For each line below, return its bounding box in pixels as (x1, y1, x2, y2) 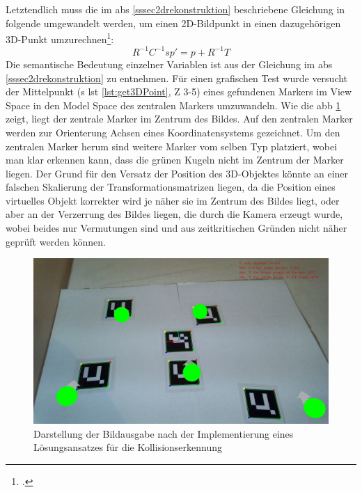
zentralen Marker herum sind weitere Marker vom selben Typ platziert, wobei (6, 138, 338, 153)
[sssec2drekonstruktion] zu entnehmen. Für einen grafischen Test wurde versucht (6, 70, 348, 85)
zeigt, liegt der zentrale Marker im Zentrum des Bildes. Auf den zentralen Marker (6, 111, 353, 126)
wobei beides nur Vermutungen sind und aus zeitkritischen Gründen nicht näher (6, 221, 347, 235)
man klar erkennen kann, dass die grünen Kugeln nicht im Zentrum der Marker (6, 152, 344, 167)
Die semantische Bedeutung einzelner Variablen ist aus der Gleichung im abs (6, 56, 333, 71)
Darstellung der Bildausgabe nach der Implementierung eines (33, 426, 294, 441)
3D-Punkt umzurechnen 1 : (6, 30, 114, 46)
